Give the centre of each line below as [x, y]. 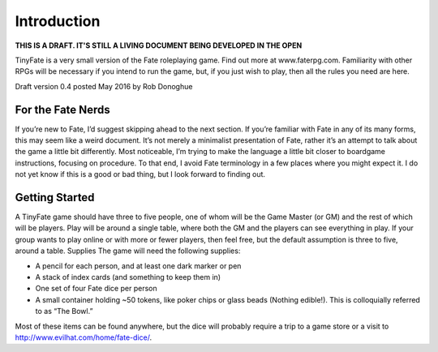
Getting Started [55, 197]
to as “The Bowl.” [64, 311]
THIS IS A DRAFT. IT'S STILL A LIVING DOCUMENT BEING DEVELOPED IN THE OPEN [159, 45]
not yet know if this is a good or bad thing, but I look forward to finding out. [140, 174]
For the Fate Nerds [63, 109]
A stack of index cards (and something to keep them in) [128, 277]
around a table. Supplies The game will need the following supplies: [128, 251]
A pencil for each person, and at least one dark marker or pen [138, 266]
